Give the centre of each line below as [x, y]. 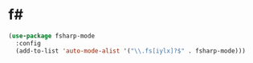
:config [29, 43]
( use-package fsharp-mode [51, 36]
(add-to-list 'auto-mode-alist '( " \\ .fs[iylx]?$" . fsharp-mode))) [131, 51]
